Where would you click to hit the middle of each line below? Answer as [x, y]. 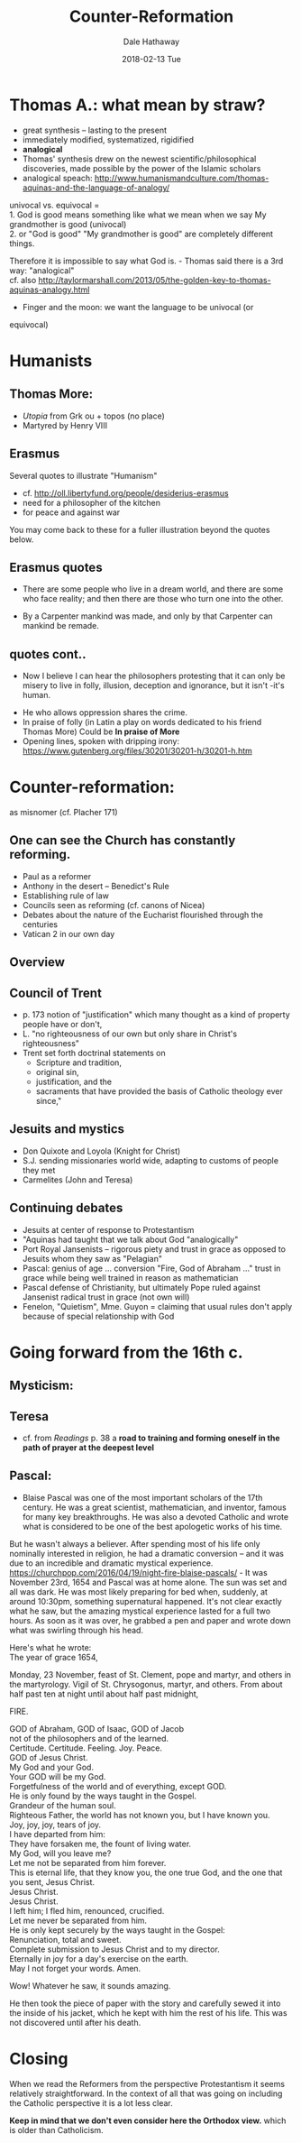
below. [22, 539]
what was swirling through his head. [77, 1630]
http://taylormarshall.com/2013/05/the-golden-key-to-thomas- [155, 280]
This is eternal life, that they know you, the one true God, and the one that [146, 1872]
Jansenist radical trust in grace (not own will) [106, 1297]
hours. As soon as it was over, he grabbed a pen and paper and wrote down [150, 1620]
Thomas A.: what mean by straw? [137, 105]
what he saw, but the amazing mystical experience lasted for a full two [140, 1611]
